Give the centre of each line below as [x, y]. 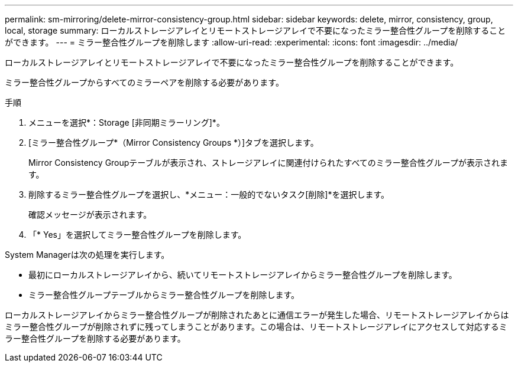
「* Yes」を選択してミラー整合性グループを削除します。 [137, 235]
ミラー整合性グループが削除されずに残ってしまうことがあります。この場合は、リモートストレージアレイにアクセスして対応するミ [256, 327]
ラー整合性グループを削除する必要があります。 [95, 338]
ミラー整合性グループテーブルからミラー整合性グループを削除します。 [164, 295]
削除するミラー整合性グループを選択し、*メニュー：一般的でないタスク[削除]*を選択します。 [209, 194]
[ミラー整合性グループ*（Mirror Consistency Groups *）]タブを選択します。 [174, 142]
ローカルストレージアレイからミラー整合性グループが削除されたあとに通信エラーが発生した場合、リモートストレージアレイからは [257, 315]
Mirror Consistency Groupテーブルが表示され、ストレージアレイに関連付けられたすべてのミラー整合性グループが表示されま [268, 163]
